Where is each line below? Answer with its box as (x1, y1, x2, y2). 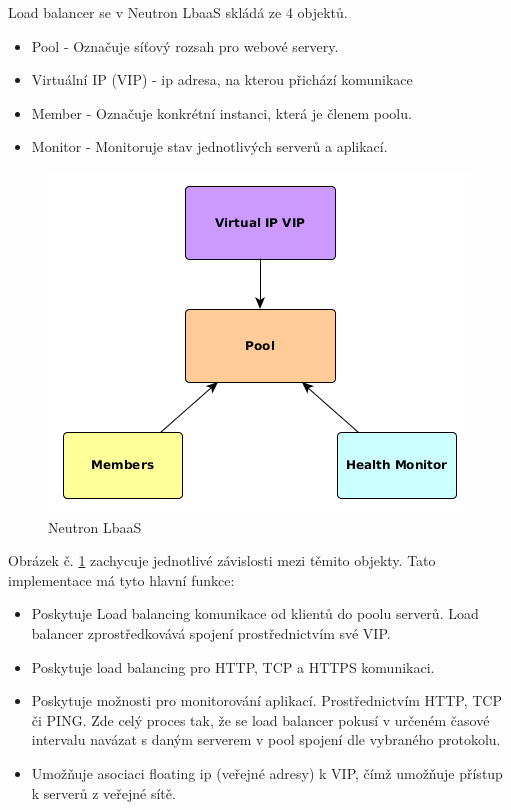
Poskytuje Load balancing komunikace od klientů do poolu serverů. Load (31, 603, 479, 624)
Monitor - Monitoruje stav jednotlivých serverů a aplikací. (31, 136, 388, 157)
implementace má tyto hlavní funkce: (8, 569, 235, 590)
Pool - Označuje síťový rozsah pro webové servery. (31, 35, 339, 56)
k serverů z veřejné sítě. (31, 782, 176, 803)
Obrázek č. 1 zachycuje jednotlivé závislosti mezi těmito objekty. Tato (8, 550, 436, 571)
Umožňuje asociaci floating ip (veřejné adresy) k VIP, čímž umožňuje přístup (31, 762, 503, 783)
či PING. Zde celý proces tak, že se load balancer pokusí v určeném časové (31, 709, 490, 730)
